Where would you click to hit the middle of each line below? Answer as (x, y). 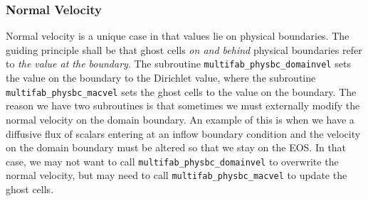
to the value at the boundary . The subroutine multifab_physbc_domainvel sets (178, 64)
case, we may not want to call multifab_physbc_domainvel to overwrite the (172, 161)
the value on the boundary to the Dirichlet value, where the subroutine (161, 78)
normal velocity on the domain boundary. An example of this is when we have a (180, 119)
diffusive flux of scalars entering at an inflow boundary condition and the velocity (183, 133)
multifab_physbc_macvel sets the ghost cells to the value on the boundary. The (181, 91)
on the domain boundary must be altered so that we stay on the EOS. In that (176, 147)
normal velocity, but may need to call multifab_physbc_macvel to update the (177, 175)
